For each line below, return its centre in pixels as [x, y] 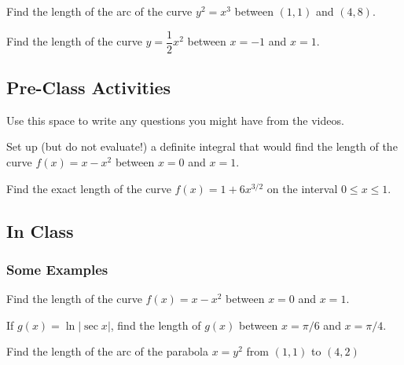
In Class [40, 230]
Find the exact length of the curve [89, 188]
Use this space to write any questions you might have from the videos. [175, 120]
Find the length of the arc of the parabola [107, 351]
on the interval [302, 188]
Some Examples [57, 269]
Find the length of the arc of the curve [99, 11]
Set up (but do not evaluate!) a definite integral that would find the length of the [202, 146]
